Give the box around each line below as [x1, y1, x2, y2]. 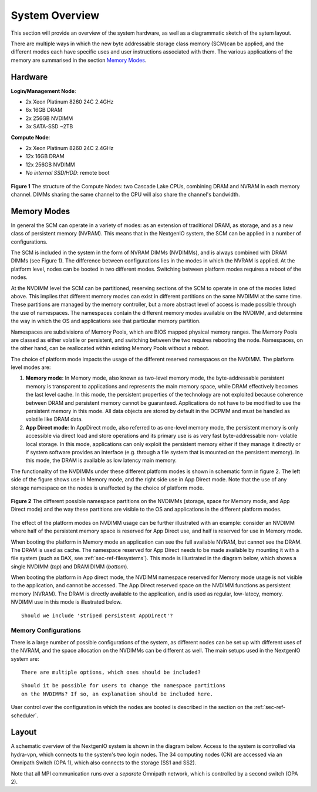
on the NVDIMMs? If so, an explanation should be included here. [21, 690, 214, 697]
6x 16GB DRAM [25, 107, 63, 114]
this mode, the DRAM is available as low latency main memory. [25, 457, 177, 464]
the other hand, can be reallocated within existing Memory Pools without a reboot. [11, 345, 210, 352]
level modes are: [11, 364, 51, 371]
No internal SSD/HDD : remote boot [25, 169, 110, 177]
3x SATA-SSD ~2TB [25, 123, 73, 130]
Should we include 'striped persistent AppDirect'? [21, 612, 173, 619]
